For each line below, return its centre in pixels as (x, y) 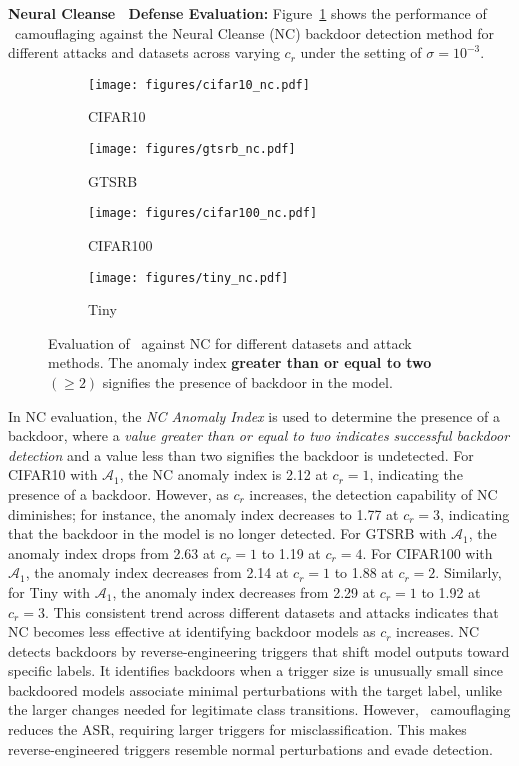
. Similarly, (468, 572)
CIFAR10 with (53, 474)
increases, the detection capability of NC (373, 493)
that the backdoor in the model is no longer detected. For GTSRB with (227, 533)
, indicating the (416, 474)
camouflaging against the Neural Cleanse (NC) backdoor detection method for (254, 32)
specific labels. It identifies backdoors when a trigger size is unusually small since (256, 670)
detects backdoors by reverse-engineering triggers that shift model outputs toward (259, 650)
